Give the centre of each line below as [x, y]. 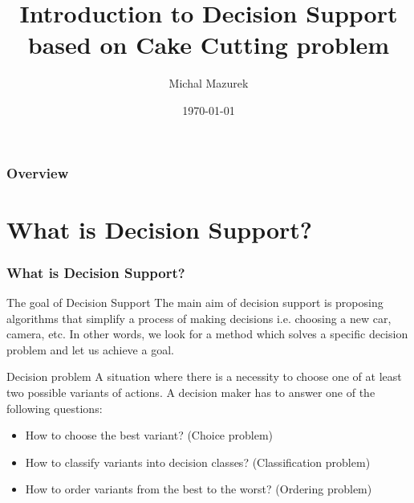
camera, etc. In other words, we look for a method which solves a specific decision [207, 334]
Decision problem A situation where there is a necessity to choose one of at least [204, 376]
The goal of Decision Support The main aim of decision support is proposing [195, 303]
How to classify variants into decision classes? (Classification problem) [198, 462]
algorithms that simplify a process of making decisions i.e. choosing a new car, [199, 318]
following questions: [55, 408]
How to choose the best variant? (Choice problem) [149, 435]
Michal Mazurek [209, 83]
